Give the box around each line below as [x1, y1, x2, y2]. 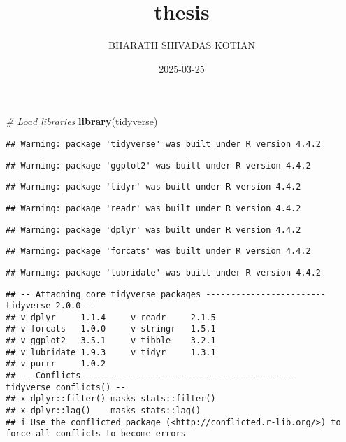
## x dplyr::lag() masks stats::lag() [6, 406, 201, 416]
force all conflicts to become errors [6, 429, 186, 439]
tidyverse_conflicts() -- [6, 382, 126, 392]
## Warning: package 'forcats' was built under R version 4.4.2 [6, 246, 311, 257]
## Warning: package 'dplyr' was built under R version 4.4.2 [6, 224, 301, 235]
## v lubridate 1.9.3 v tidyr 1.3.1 [6, 347, 216, 357]
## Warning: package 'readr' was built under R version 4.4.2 [6, 203, 301, 213]
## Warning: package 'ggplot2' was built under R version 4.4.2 [6, 160, 311, 171]
